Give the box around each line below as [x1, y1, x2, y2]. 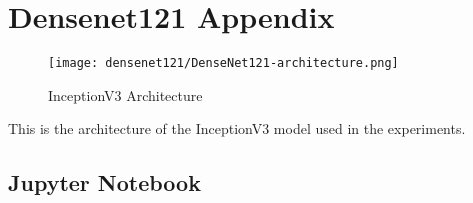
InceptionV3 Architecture [48, 84, 203, 105]
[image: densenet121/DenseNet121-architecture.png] [48, 56, 399, 71]
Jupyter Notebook [8, 167, 201, 198]
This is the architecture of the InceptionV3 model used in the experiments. [8, 118, 466, 139]
